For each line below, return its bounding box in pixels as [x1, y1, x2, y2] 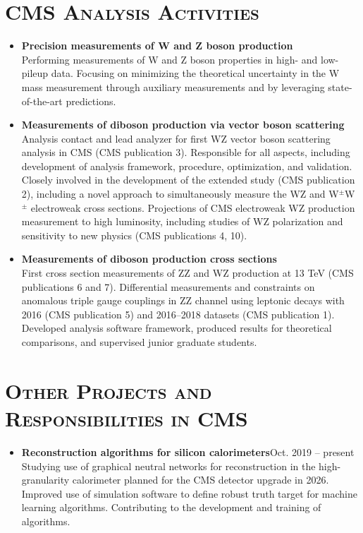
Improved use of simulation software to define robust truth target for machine [21, 486, 357, 501]
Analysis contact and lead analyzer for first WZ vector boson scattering [21, 131, 331, 145]
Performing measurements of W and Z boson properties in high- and [21, 52, 318, 66]
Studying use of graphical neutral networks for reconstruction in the [21, 458, 316, 473]
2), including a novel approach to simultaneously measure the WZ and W [21, 186, 339, 201]
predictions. [66, 93, 116, 108]
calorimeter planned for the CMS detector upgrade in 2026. [72, 472, 329, 487]
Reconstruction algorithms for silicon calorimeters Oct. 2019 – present [21, 444, 355, 459]
